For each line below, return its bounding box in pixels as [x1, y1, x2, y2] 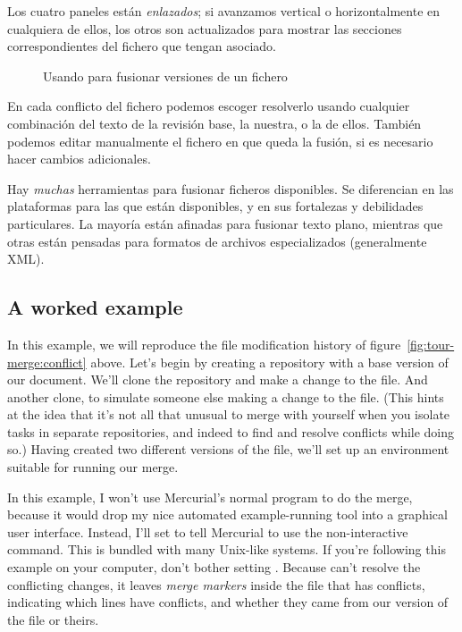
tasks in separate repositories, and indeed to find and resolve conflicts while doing [7, 422, 455, 441]
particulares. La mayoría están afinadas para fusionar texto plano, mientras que [7, 214, 443, 232]
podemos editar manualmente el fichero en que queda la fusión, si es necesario [7, 131, 433, 150]
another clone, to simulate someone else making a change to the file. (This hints [7, 387, 444, 406]
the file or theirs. [7, 610, 99, 628]
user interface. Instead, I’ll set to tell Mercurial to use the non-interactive [7, 522, 408, 541]
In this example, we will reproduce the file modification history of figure [7, 334, 401, 353]
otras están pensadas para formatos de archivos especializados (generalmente [7, 232, 427, 250]
